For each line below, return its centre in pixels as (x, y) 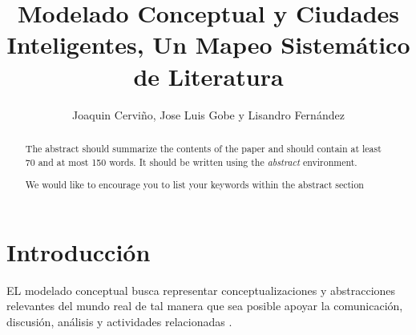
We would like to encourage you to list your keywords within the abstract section (194, 185)
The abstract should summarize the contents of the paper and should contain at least (203, 148)
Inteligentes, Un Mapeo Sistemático (208, 44)
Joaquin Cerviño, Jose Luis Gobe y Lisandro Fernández (208, 114)
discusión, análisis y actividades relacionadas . (119, 321)
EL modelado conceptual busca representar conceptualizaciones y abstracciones (201, 290)
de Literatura (208, 76)
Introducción (79, 251)
